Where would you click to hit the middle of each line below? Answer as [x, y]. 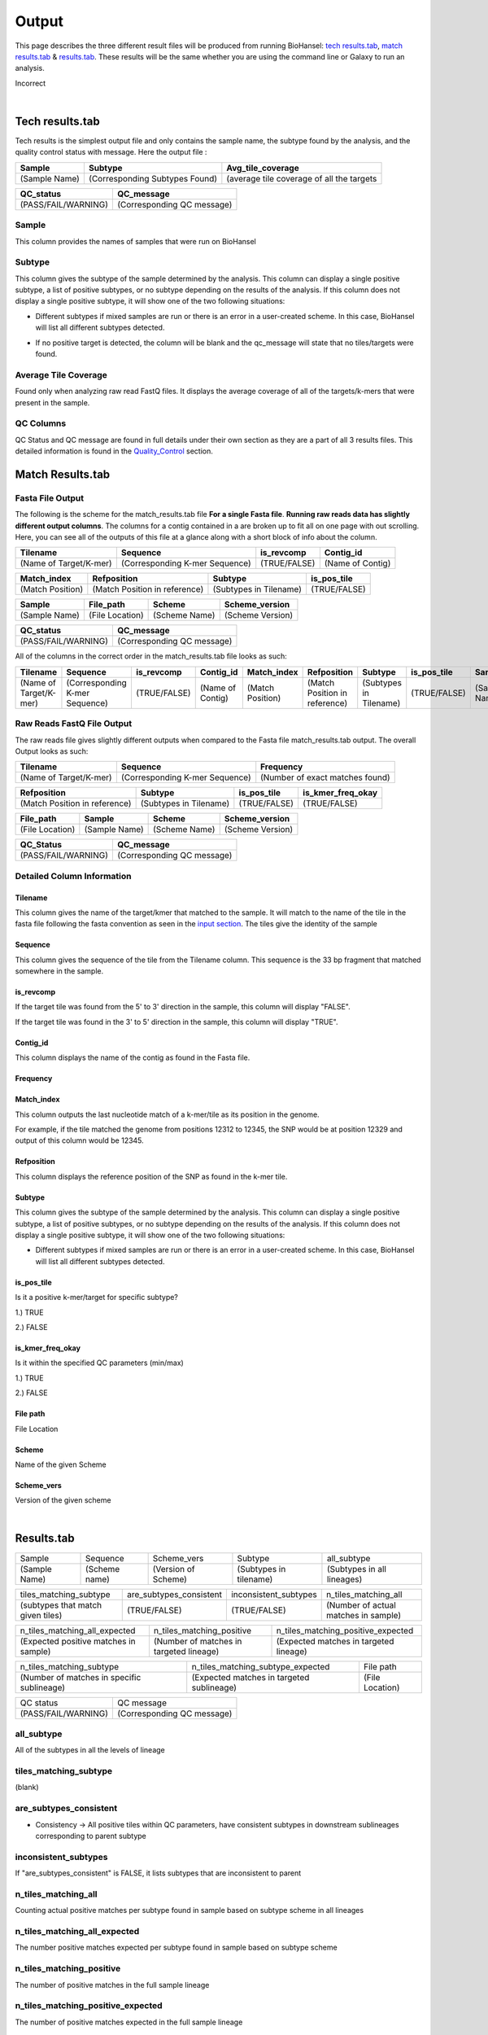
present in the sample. [52, 402]
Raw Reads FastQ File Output [74, 724]
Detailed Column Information [73, 876]
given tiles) [41, 1615]
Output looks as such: [52, 751]
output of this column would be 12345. [79, 1140]
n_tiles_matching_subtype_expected [261, 1666]
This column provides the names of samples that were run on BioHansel [135, 241]
